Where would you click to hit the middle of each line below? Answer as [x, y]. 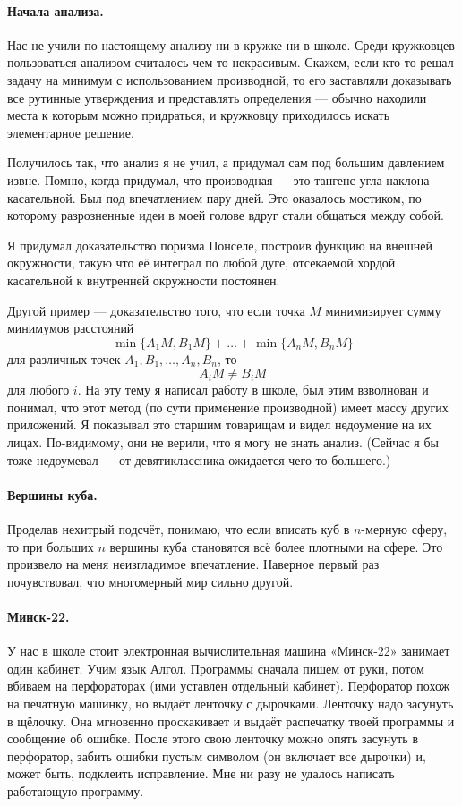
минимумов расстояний [71, 328]
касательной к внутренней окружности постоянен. [144, 280]
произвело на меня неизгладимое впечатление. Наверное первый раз [193, 564]
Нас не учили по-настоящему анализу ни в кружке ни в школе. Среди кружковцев [231, 44]
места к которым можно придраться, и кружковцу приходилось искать [199, 115]
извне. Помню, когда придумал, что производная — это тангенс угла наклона [218, 179]
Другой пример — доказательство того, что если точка [156, 310]
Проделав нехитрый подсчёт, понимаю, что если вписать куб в [179, 529]
